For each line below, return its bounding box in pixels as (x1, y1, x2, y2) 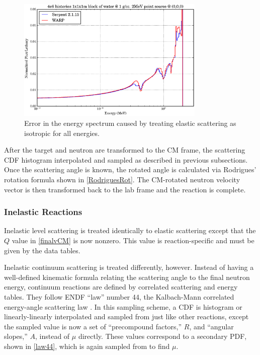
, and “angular (189, 321, 234, 331)
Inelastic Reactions (4, 205, 82, 218)
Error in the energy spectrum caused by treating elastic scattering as (24, 118, 236, 128)
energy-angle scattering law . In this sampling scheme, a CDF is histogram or (4, 301, 242, 312)
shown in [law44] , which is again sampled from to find (4, 340, 170, 351)
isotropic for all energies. (24, 127, 100, 138)
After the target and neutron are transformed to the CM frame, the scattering (4, 145, 245, 155)
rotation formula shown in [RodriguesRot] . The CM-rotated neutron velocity (4, 174, 240, 185)
